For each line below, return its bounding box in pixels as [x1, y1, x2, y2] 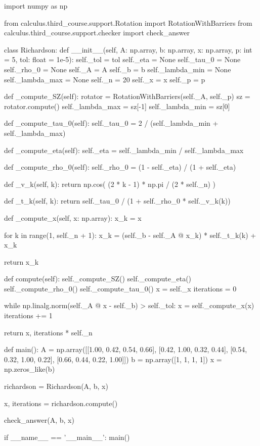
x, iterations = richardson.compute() [4, 398, 118, 408]
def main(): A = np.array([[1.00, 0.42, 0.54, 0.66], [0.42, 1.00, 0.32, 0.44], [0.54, [4, 344, 247, 355]
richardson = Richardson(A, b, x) [4, 381, 108, 391]
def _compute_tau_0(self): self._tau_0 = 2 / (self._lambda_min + [4, 118, 219, 128]
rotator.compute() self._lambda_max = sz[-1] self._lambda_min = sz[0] [4, 101, 230, 111]
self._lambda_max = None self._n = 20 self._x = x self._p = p [4, 74, 205, 84]
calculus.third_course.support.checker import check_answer [4, 27, 190, 38]
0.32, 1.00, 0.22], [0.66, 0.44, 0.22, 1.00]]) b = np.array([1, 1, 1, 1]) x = [4, 354, 222, 364]
